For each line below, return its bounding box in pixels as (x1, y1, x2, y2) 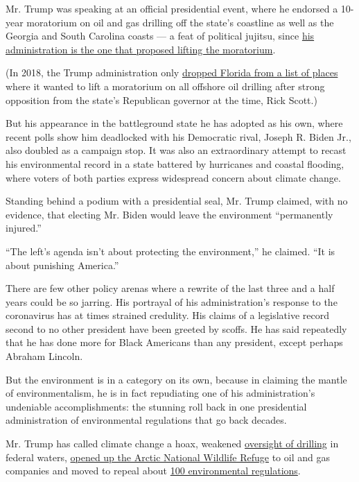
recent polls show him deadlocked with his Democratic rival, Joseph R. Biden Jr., (6, 129, 351, 144)
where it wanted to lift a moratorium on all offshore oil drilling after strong (6, 78, 325, 93)
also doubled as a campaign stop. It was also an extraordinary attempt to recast (6, 143, 347, 157)
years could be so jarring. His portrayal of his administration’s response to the (6, 294, 338, 309)
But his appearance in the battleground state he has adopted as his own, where (6, 116, 343, 130)
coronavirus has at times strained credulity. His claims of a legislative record (6, 308, 330, 322)
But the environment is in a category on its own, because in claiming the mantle (6, 372, 347, 386)
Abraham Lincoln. (6, 349, 83, 363)
